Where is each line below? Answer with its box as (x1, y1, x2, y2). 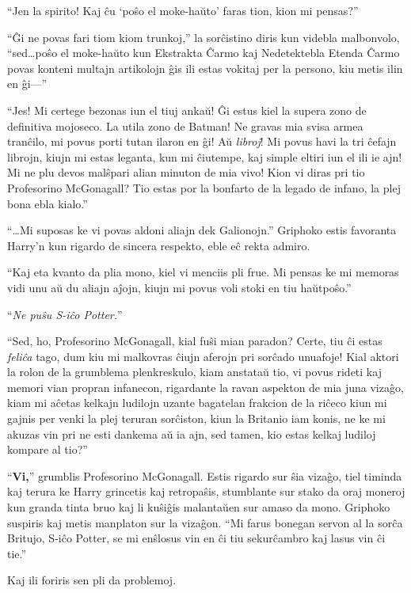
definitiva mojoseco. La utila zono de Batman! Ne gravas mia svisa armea (7, 117, 363, 134)
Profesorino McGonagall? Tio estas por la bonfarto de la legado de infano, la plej (7, 179, 401, 196)
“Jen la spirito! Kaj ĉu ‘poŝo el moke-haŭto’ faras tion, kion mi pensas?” (7, 2, 359, 18)
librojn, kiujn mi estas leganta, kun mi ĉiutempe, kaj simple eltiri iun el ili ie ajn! (7, 148, 402, 165)
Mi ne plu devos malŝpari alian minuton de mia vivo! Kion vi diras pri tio (7, 164, 365, 181)
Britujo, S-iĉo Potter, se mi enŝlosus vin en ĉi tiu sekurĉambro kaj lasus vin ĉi (7, 530, 386, 546)
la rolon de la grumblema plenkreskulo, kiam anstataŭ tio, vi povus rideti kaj (7, 363, 382, 380)
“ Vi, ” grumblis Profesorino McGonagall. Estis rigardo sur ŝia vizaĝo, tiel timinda (7, 467, 402, 484)
